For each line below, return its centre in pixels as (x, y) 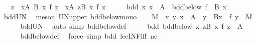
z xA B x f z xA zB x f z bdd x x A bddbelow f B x (119, 6)
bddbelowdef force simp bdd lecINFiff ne (89, 35)
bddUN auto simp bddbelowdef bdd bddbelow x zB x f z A (132, 26)
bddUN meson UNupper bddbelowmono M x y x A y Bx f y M (128, 16)
